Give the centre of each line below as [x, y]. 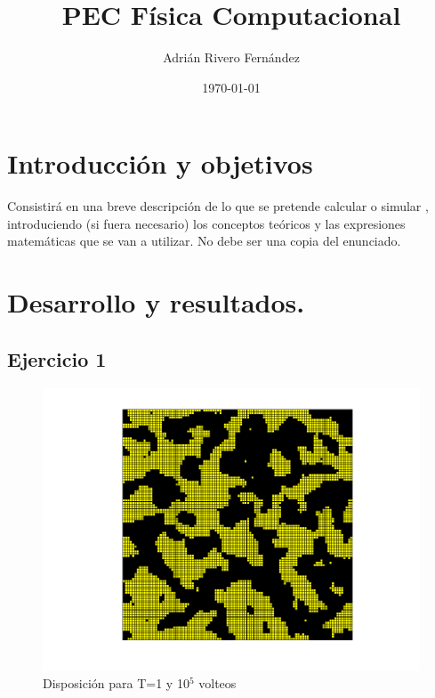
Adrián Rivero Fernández [231, 57]
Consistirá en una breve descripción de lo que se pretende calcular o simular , [218, 206]
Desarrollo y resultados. [156, 302]
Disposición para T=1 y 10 [116, 683]
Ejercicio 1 [57, 358]
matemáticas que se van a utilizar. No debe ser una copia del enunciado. [204, 241]
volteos [217, 683]
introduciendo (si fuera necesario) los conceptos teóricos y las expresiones [206, 223]
